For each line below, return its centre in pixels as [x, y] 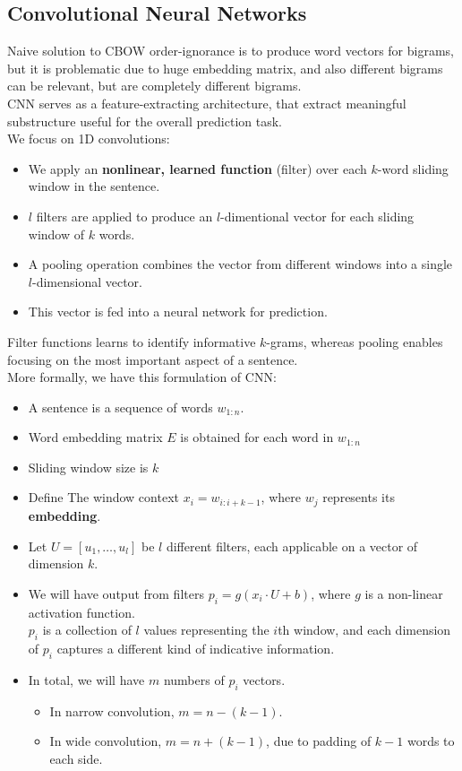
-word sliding [413, 168]
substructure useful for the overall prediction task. [145, 121]
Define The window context [103, 497]
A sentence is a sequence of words [120, 407]
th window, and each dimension [364, 630]
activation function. [81, 612]
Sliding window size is [88, 467]
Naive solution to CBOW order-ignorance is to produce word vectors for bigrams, [231, 51]
